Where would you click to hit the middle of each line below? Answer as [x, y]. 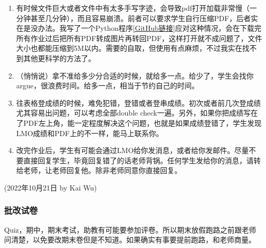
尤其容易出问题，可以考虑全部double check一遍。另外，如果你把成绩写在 [137, 113]
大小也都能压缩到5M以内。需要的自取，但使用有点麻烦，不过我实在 [129, 48]
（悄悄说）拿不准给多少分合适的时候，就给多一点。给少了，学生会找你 [135, 75]
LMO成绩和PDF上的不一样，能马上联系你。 [90, 133]
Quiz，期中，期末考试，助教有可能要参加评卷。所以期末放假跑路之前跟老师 [130, 229]
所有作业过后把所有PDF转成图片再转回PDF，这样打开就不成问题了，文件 [139, 38]
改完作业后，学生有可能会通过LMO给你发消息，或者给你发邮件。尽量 [132, 150]
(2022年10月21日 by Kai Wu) [51, 187]
